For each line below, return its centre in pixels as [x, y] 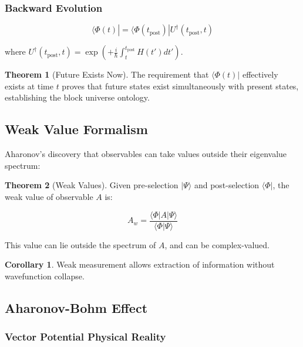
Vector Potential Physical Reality [85, 337]
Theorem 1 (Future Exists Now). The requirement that [107, 74]
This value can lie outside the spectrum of [80, 244]
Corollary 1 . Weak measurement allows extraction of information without [140, 264]
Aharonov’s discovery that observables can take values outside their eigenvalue [146, 154]
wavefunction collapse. [45, 276]
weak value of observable [49, 196]
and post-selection [227, 185]
